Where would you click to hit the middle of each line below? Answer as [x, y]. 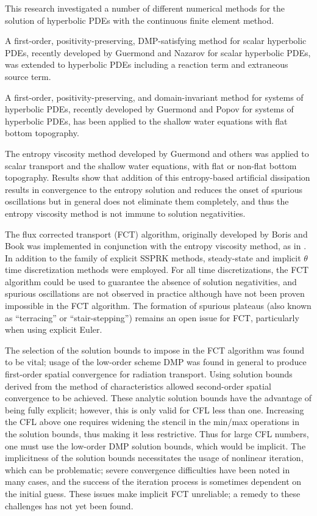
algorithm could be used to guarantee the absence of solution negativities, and [151, 281]
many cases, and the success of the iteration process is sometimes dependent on [153, 481]
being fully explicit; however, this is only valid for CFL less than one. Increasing [155, 409]
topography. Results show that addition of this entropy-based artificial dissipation [158, 177]
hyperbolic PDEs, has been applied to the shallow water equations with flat [146, 121]
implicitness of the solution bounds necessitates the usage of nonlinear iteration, [154, 458]
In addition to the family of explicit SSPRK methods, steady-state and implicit [153, 257]
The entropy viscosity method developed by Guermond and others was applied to [157, 153]
